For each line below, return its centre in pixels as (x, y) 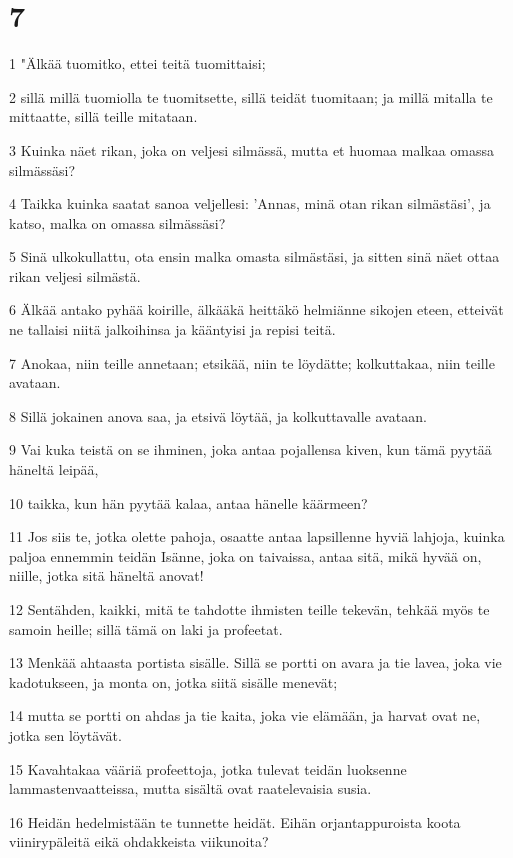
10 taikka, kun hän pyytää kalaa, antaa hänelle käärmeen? (188, 502)
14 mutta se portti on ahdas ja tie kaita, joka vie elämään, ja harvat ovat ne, (245, 715)
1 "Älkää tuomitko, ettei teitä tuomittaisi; (137, 63)
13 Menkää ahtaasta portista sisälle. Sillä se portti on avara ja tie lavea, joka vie (255, 662)
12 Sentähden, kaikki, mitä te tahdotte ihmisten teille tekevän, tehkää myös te (249, 609)
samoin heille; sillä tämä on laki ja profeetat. (146, 628)
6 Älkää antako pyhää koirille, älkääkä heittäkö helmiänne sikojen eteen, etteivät (256, 309)
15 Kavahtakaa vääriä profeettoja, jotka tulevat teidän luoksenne (208, 768)
